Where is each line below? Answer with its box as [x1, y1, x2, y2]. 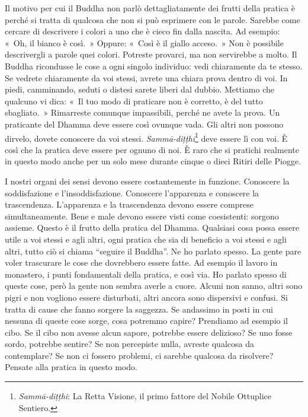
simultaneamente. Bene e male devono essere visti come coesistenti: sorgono [5, 209, 279, 222]
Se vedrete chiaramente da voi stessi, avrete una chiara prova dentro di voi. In [5, 71, 288, 84]
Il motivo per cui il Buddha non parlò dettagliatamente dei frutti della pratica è [5, 2, 295, 14]
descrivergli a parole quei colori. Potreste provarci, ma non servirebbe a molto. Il [5, 48, 297, 61]
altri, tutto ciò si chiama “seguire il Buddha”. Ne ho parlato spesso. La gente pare [5, 244, 301, 257]
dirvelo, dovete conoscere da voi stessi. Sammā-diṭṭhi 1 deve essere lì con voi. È [5, 130, 288, 144]
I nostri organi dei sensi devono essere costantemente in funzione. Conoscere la [5, 174, 290, 187]
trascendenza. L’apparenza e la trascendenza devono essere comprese [5, 198, 254, 211]
